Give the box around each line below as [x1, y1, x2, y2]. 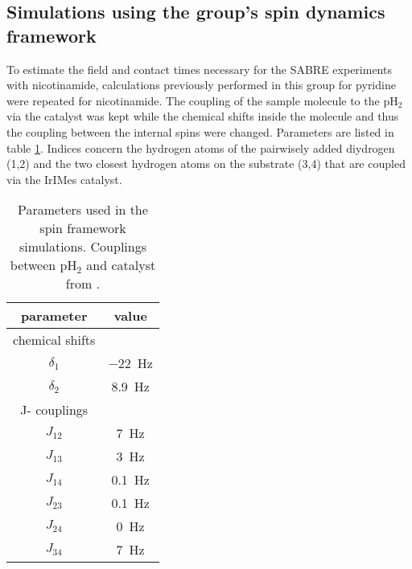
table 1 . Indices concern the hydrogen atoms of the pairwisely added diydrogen [6, 139, 395, 156]
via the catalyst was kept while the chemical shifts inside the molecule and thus [6, 108, 399, 125]
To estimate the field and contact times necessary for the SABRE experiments [6, 60, 392, 77]
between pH [10, 256, 77, 275]
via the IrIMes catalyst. [6, 170, 122, 187]
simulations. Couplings [19, 237, 147, 256]
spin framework [39, 219, 126, 238]
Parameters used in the [18, 200, 148, 219]
